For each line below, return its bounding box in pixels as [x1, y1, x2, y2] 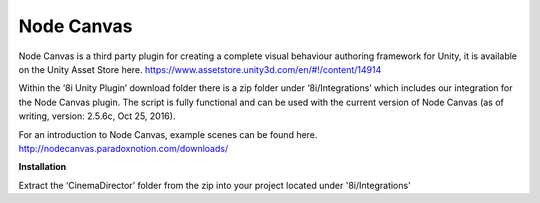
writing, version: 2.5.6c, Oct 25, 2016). [18, 110, 176, 122]
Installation [18, 161, 67, 173]
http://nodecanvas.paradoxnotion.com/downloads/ [18, 142, 229, 154]
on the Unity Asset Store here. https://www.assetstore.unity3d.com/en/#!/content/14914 [18, 63, 382, 75]
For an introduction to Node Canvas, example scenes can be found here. [18, 128, 318, 140]
